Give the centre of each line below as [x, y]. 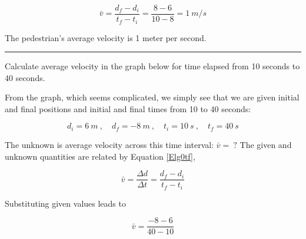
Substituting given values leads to [65, 203]
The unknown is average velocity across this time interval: [109, 144]
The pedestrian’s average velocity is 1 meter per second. [106, 37]
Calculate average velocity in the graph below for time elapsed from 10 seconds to [152, 66]
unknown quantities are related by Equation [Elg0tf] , [100, 156]
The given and [266, 144]
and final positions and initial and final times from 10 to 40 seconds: [128, 108]
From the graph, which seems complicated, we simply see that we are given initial [152, 97]
